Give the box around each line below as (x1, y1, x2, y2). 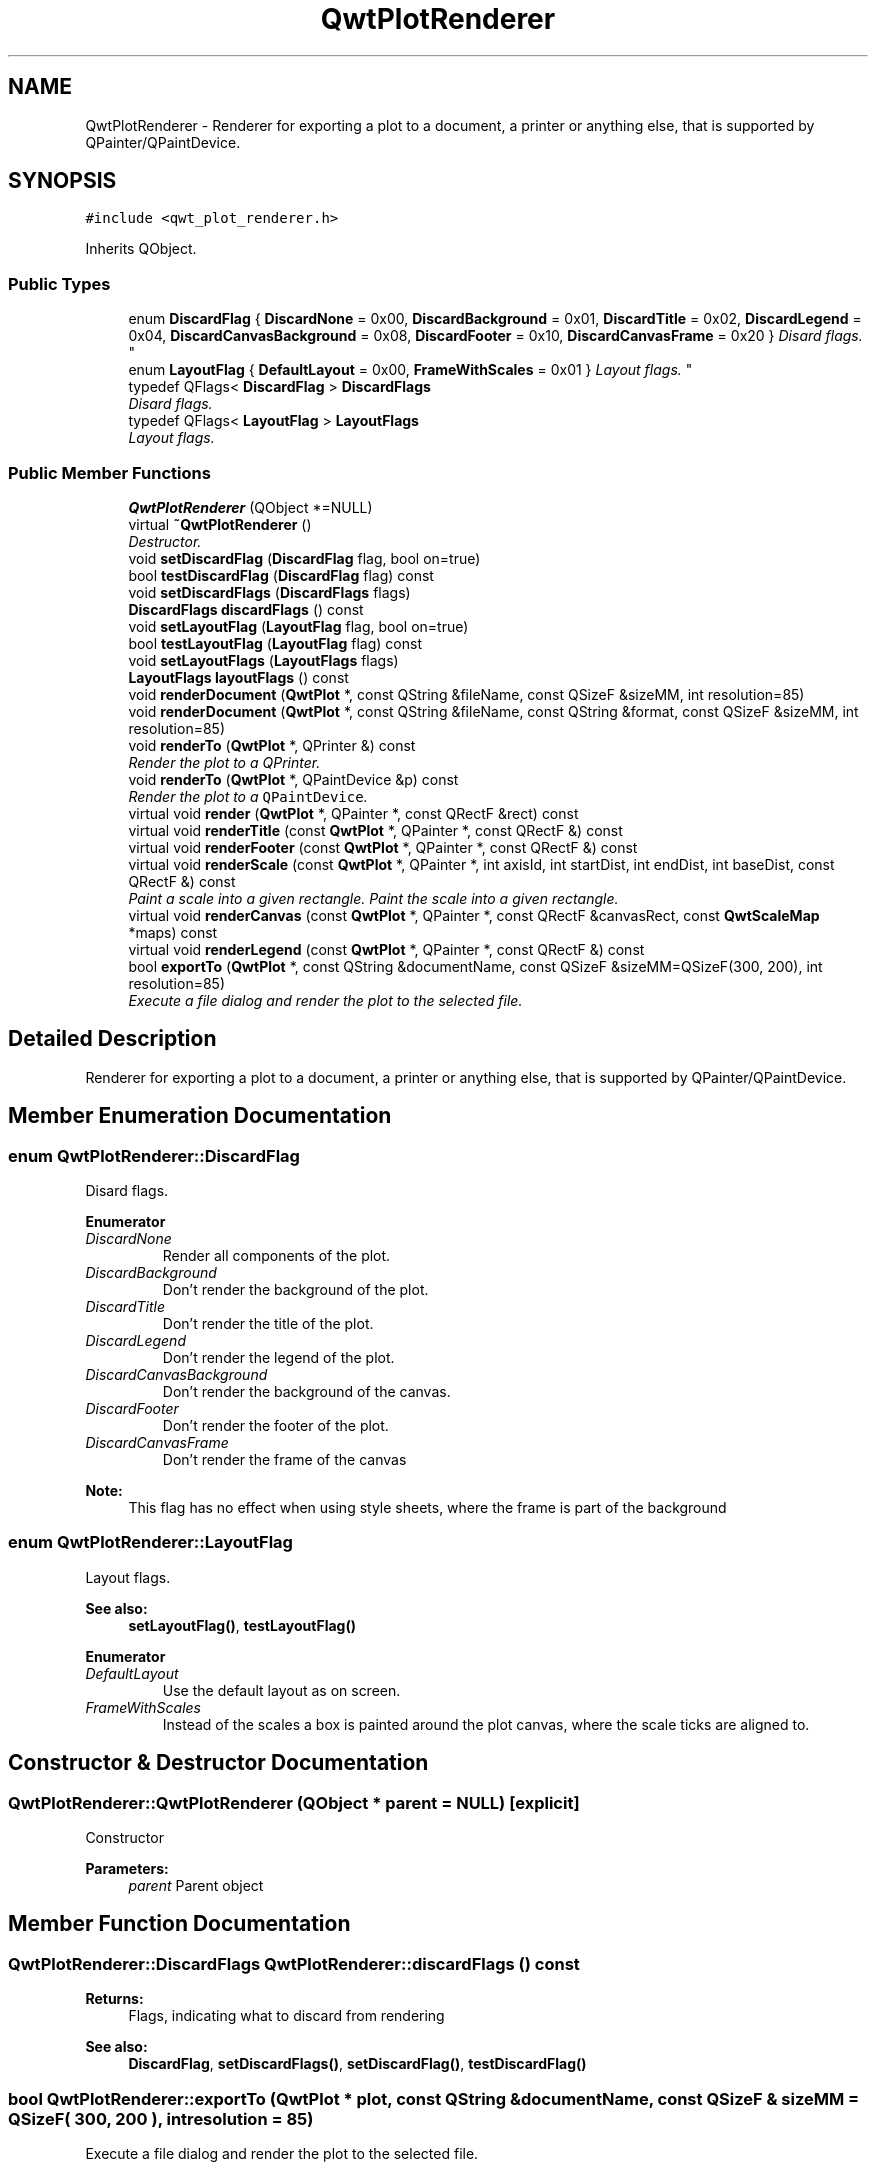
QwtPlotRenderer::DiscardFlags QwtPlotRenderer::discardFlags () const (8, 1953, 580, 1974)
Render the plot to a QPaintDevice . (128, 787, 368, 805)
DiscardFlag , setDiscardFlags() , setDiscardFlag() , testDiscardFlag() (128, 2055, 587, 2073)
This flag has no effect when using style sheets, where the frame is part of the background (128, 1499, 727, 1516)
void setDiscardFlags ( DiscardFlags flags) (128, 583, 411, 601)
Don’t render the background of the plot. (162, 1281, 429, 1298)
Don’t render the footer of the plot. (162, 1417, 389, 1434)
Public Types (8, 273, 111, 294)
